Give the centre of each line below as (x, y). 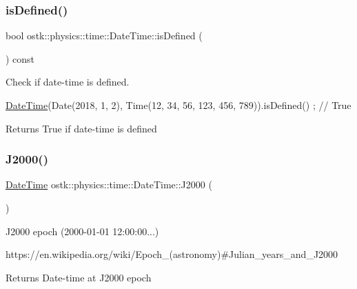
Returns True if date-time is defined (81, 128)
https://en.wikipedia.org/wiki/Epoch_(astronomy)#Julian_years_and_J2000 (172, 254)
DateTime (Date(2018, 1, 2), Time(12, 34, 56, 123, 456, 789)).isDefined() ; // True (178, 105)
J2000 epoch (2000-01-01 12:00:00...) (82, 231)
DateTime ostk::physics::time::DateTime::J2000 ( (109, 185)
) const (20, 58)
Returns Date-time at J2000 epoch (79, 277)
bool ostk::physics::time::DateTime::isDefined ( (104, 36)
